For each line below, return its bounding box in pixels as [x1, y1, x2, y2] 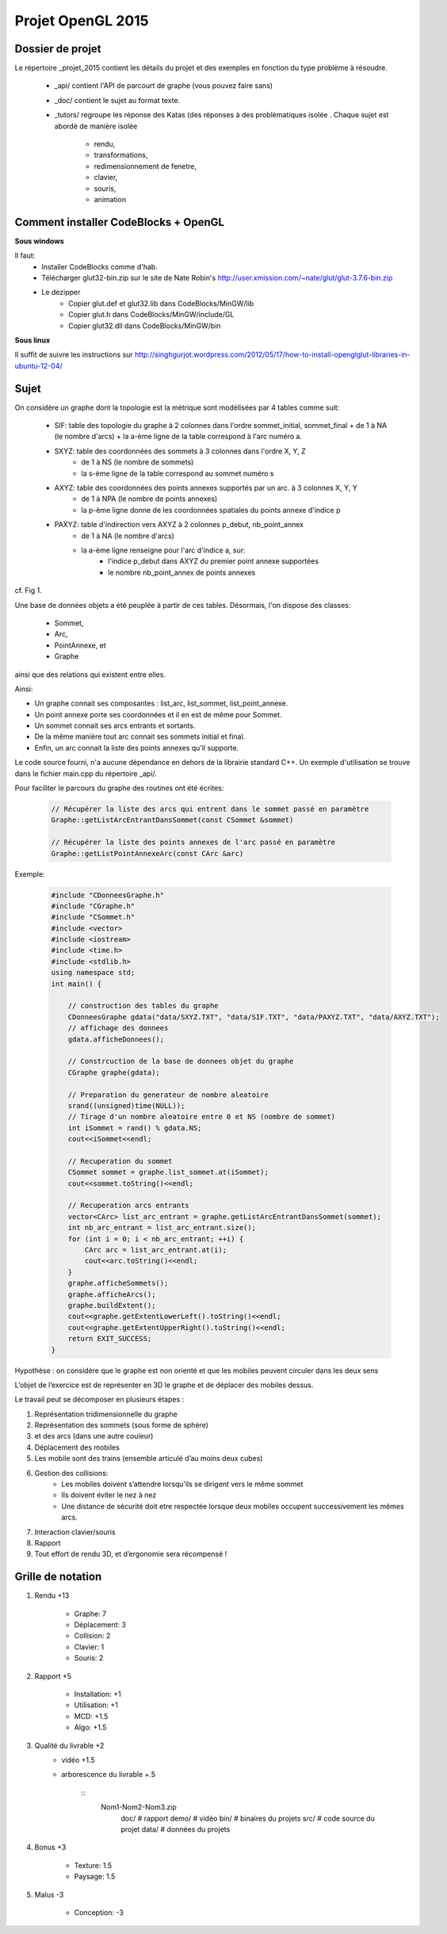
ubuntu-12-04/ [14, 361, 63, 370]
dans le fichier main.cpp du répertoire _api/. [14, 769, 158, 778]
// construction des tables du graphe [67, 1001, 219, 1011]
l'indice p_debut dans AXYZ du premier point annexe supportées [108, 556, 319, 566]
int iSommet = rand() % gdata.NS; [67, 1123, 202, 1133]
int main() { [51, 979, 102, 988]
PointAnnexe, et [54, 640, 106, 650]
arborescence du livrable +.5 [61, 1770, 156, 1779]
